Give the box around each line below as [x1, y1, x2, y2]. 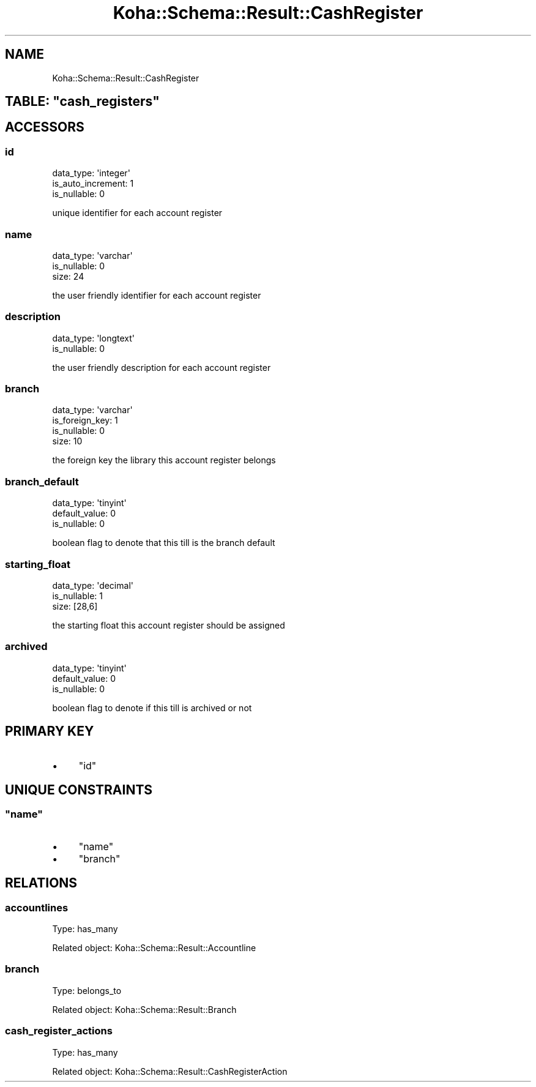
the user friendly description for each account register [52, 362, 271, 373]
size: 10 [52, 436, 83, 447]
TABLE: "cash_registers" [5, 94, 160, 110]
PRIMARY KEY [5, 723, 94, 739]
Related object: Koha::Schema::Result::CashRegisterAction [52, 1066, 288, 1077]
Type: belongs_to [52, 985, 122, 996]
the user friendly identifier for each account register [52, 289, 261, 301]
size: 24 [52, 271, 84, 282]
